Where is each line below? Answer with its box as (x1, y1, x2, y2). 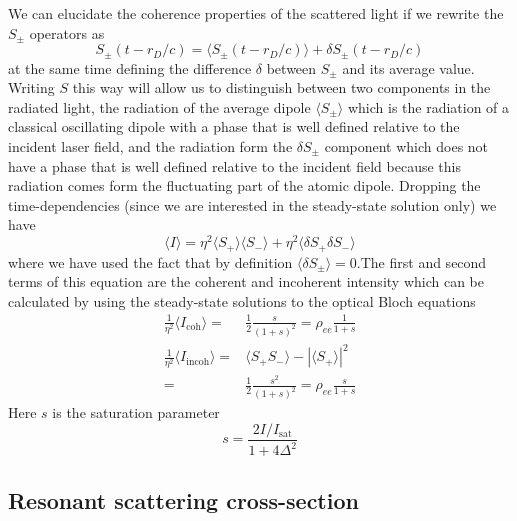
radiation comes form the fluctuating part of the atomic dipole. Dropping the (8, 175, 481, 196)
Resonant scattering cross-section (8, 484, 359, 515)
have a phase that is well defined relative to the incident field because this (8, 155, 461, 176)
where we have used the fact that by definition (8, 251, 293, 272)
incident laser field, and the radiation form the (8, 136, 293, 157)
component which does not (324, 136, 489, 157)
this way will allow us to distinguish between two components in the (72, 77, 491, 98)
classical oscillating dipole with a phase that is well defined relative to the (8, 116, 460, 137)
